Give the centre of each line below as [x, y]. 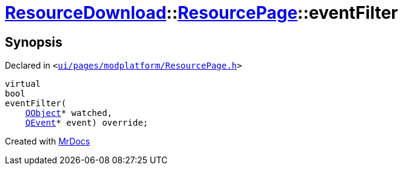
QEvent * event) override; [87, 123]
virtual [23, 84]
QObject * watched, [69, 113]
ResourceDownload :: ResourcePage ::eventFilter [201, 13]
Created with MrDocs [48, 141]
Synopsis [34, 42]
